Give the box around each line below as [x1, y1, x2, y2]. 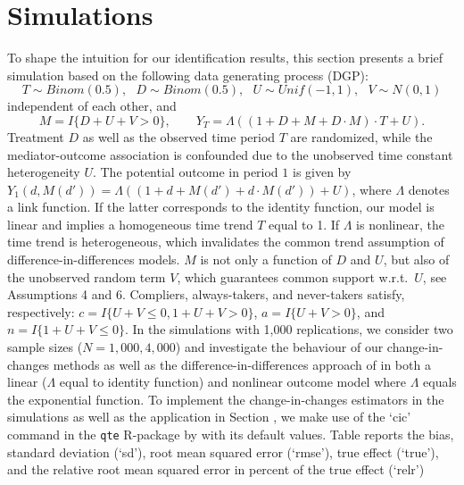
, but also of [383, 250, 450, 269]
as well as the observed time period [82, 127, 276, 146]
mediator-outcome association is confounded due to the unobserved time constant [7, 145, 453, 163]
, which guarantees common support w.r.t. [177, 267, 409, 286]
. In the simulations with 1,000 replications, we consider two [124, 320, 453, 339]
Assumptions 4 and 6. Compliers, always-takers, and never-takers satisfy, [7, 285, 405, 304]
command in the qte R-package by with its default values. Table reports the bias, [7, 425, 454, 443]
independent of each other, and [7, 96, 177, 115]
